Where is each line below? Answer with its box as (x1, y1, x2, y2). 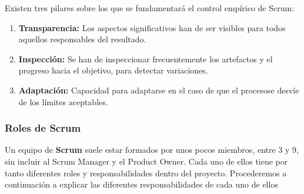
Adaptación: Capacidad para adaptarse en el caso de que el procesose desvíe (18, 83, 299, 96)
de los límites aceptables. (18, 95, 108, 108)
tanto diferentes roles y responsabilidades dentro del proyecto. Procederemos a (5, 166, 287, 179)
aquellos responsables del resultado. (18, 33, 146, 45)
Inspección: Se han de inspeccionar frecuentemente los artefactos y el (18, 52, 273, 65)
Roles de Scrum (5, 121, 81, 135)
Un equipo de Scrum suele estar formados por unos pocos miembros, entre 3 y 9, (5, 143, 299, 156)
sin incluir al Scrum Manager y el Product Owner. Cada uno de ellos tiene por (5, 155, 288, 167)
